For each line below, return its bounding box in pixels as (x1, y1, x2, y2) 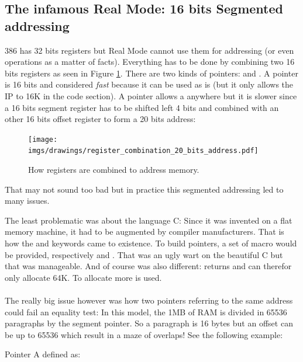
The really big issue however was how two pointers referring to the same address (5, 294, 293, 306)
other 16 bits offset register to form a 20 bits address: (5, 113, 196, 125)
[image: (28, 135, 58, 144)
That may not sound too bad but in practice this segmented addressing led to (5, 183, 284, 195)
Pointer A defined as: (5, 348, 81, 360)
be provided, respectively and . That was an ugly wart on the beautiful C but (5, 248, 283, 260)
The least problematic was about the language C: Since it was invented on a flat (5, 214, 292, 226)
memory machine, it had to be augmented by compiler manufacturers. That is (5, 225, 284, 238)
